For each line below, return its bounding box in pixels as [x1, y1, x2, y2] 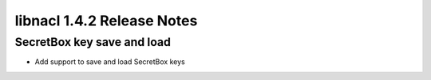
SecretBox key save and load [14, 35, 172, 49]
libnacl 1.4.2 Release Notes [14, 12, 198, 29]
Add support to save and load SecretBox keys [34, 57, 185, 67]
